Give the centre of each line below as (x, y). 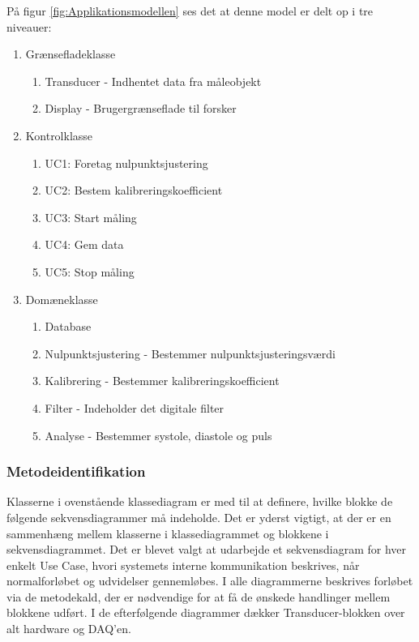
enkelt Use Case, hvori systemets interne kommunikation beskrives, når (183, 565)
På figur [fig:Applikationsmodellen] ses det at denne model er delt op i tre (190, 11)
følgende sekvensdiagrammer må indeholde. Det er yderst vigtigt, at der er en (199, 517)
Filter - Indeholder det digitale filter (135, 407)
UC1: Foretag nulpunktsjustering (126, 163)
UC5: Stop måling (90, 271)
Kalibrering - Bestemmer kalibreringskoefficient (162, 381)
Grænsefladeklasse (71, 54)
